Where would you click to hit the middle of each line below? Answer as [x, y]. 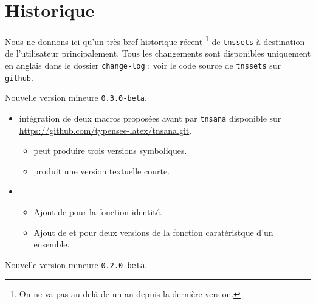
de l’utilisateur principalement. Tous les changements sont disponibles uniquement [158, 53]
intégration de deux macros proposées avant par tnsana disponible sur [150, 118]
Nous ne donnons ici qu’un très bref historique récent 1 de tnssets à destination [155, 40]
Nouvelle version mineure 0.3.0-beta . [76, 98]
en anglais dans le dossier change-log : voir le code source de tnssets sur [143, 65]
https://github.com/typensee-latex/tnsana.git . [105, 130]
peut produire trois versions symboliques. [110, 150]
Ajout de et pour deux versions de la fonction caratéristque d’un [153, 232]
